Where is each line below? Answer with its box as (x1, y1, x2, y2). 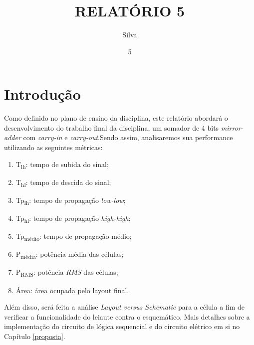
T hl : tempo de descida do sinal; (15, 176, 111, 188)
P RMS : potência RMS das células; (15, 267, 118, 279)
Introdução (4, 84, 81, 104)
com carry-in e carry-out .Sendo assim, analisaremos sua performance (23, 132, 233, 143)
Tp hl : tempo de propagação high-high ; (15, 213, 131, 224)
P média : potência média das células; (15, 249, 124, 261)
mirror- (221, 122, 244, 133)
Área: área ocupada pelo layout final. (15, 285, 129, 295)
